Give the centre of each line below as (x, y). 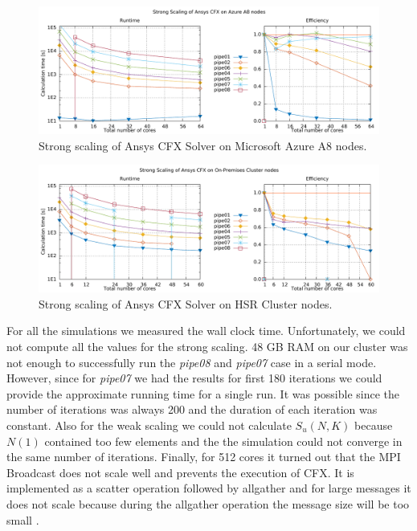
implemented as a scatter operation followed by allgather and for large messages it (209, 488)
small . (23, 519)
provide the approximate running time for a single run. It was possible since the (203, 393)
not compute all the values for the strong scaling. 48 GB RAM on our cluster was (207, 346)
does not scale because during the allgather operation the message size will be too (208, 503)
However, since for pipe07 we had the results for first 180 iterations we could (194, 378)
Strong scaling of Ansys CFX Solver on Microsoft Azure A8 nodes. (203, 145)
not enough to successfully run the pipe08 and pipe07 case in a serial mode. (192, 362)
